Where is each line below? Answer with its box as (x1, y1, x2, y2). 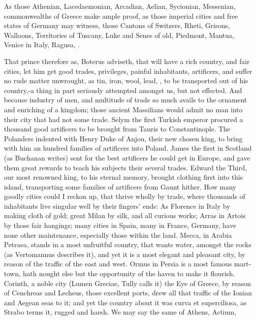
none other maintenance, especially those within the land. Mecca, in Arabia (4, 229, 232, 240)
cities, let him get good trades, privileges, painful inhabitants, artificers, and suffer (4, 65, 252, 76)
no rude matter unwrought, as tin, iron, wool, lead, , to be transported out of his (4, 75, 248, 86)
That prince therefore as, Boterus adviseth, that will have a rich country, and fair (4, 56, 250, 66)
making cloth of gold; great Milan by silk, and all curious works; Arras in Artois (4, 210, 246, 221)
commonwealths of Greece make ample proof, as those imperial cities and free (4, 10, 238, 21)
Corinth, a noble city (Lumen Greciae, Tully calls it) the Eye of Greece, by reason (4, 278, 251, 288)
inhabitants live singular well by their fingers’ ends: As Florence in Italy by (4, 200, 230, 211)
